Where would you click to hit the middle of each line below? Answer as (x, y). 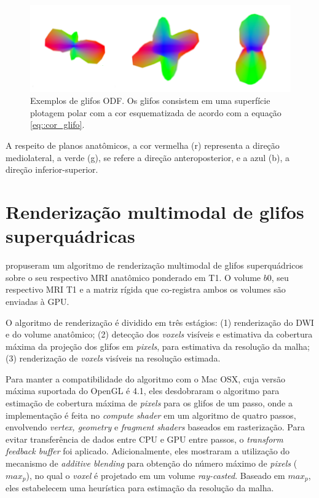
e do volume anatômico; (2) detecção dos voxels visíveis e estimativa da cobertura (159, 334)
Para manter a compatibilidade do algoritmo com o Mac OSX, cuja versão (146, 378)
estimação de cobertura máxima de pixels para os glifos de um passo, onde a (149, 403)
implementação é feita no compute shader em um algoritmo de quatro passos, (151, 415)
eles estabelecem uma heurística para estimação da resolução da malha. (140, 488)
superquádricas (70, 236)
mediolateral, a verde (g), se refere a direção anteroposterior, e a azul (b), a (148, 157)
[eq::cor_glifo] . (57, 124)
